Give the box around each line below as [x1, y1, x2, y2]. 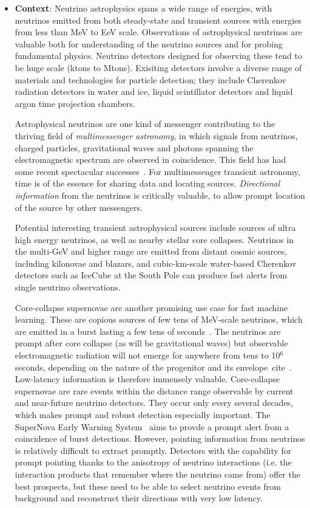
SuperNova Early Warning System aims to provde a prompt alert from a [15, 420, 289, 433]
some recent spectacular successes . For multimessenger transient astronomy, [15, 165, 300, 177]
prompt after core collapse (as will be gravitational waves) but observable [15, 337, 288, 349]
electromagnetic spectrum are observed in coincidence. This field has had [15, 153, 286, 166]
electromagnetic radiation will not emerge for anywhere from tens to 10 [15, 349, 280, 362]
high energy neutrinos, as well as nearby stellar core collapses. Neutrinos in [15, 233, 294, 245]
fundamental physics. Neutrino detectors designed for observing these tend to [15, 49, 302, 62]
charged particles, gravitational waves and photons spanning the [15, 141, 254, 154]
